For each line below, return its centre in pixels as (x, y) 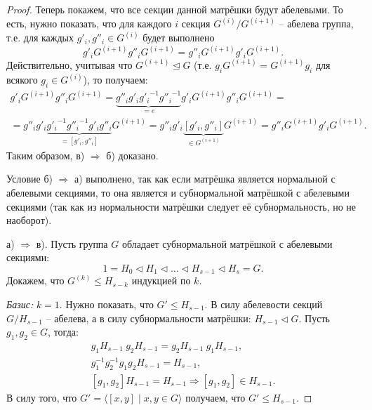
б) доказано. (132, 155)
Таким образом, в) (46, 155)
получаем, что (215, 397)
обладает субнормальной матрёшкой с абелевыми (227, 243)
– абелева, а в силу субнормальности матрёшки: (148, 318)
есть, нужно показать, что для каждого (89, 24)
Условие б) (29, 179)
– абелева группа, (316, 24)
